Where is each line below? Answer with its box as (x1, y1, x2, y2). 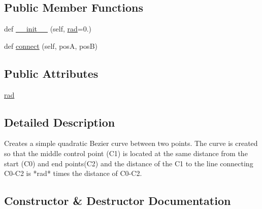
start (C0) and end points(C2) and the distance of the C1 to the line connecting (4, 158, 253, 168)
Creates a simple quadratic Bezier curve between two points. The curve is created (4, 138, 258, 148)
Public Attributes (4, 65, 99, 81)
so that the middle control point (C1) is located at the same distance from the (4, 147, 248, 158)
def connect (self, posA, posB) (4, 40, 97, 51)
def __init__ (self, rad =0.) (4, 23, 92, 34)
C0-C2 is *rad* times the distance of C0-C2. (4, 168, 142, 178)
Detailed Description (4, 114, 115, 130)
